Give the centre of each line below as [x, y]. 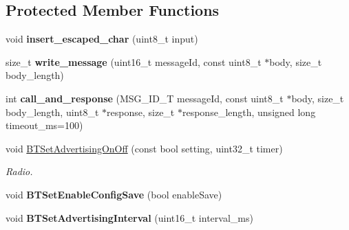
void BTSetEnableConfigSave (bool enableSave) [114, 194]
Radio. [19, 171]
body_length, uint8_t [52, 112]
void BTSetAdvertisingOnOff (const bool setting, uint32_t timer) [144, 148]
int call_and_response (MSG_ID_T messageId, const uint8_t [145, 98]
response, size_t [141, 112]
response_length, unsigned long [249, 112]
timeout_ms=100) [44, 125]
